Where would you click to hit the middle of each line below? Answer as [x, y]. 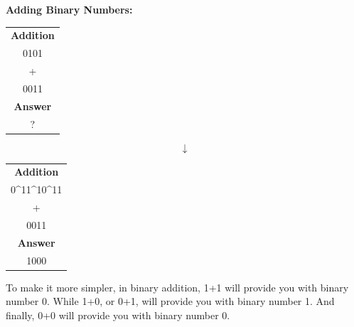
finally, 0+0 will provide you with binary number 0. [118, 315]
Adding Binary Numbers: [69, 9]
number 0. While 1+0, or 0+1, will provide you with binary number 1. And [170, 301]
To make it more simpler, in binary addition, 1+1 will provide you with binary [177, 287]
